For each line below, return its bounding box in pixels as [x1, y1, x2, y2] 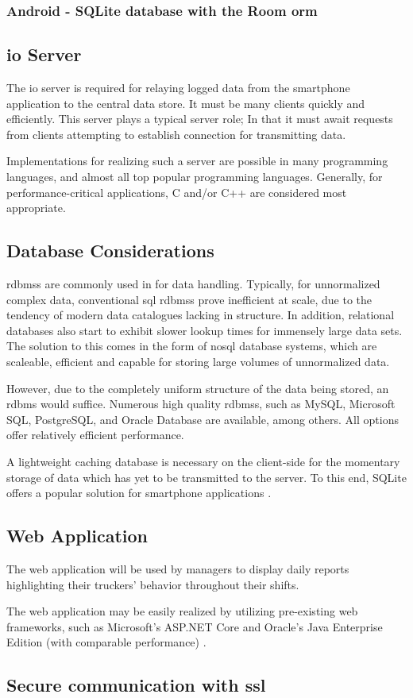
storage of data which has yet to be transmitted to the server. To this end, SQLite [6, 469, 407, 485]
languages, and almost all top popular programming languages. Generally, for [6, 168, 383, 185]
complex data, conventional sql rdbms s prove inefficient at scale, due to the [6, 291, 372, 307]
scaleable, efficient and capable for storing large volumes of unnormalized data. [6, 353, 390, 369]
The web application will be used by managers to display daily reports [6, 560, 349, 577]
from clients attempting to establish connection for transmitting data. [6, 125, 346, 142]
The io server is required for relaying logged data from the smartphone [6, 79, 350, 96]
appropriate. [6, 199, 66, 216]
